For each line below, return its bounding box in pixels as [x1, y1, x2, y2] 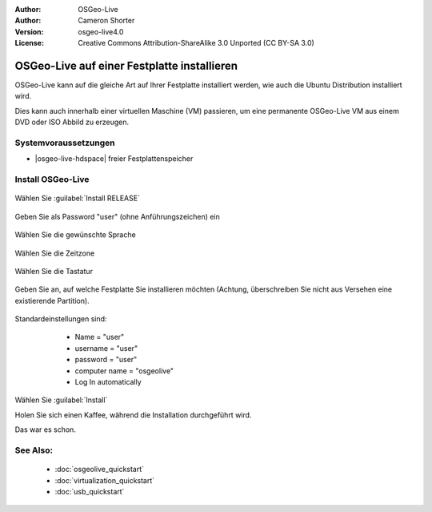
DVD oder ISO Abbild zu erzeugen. [14, 117, 130, 127]
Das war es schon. [14, 425, 76, 434]
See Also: [14, 445, 54, 456]
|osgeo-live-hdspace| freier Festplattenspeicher [34, 154, 194, 163]
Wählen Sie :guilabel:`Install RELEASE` [14, 193, 140, 204]
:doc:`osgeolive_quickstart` [54, 465, 144, 474]
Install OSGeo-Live [14, 174, 90, 185]
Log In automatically [74, 377, 142, 387]
